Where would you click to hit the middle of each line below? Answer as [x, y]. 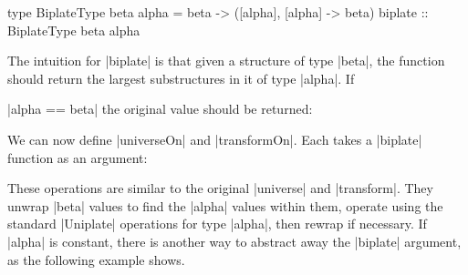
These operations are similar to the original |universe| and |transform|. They [220, 188]
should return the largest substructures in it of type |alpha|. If [181, 78]
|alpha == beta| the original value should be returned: [160, 109]
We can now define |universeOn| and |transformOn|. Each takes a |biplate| [215, 139]
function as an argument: [78, 157]
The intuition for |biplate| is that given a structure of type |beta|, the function [226, 61]
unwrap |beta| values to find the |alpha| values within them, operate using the [225, 205]
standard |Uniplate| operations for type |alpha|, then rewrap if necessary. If [217, 224]
